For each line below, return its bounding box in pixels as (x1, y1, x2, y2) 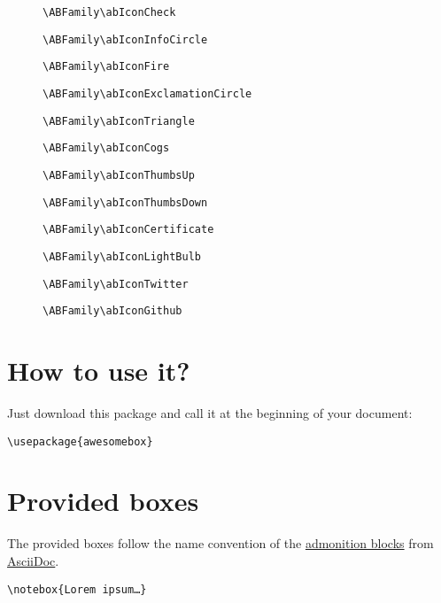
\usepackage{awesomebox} (7, 435, 153, 448)
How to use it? (7, 352, 190, 389)
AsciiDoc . (7, 551, 59, 569)
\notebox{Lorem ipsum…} (7, 583, 147, 596)
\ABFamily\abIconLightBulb (43, 250, 201, 263)
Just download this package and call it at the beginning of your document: (7, 404, 413, 421)
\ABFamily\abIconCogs (43, 142, 170, 155)
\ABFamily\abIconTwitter (43, 277, 189, 290)
